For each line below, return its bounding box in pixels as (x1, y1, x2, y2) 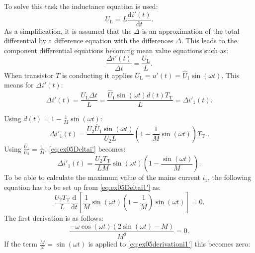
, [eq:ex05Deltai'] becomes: (45, 143, 126, 154)
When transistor (4, 70, 54, 80)
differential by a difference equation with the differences (4, 35, 173, 46)
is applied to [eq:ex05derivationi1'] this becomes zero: (88, 239, 251, 249)
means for (4, 80, 34, 90)
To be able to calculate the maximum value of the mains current (4, 172, 200, 182)
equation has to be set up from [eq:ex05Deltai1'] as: (4, 181, 161, 192)
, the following (208, 172, 252, 182)
